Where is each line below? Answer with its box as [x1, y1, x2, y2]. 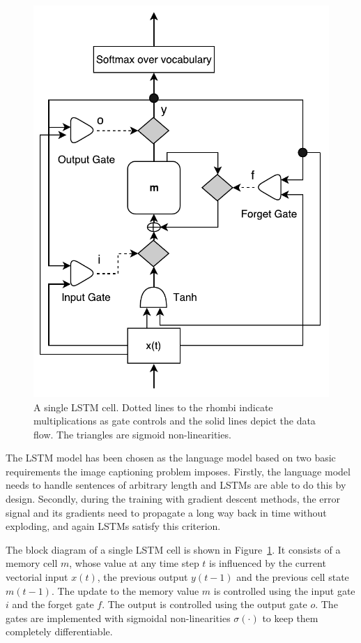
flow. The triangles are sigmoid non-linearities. [33, 427, 231, 441]
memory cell [6, 556, 58, 570]
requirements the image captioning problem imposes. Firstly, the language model [6, 464, 351, 478]
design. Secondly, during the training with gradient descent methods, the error [6, 492, 341, 506]
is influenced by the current [209, 556, 326, 570]
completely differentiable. [6, 624, 113, 639]
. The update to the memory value [51, 583, 199, 598]
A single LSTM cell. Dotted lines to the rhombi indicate [33, 399, 273, 414]
